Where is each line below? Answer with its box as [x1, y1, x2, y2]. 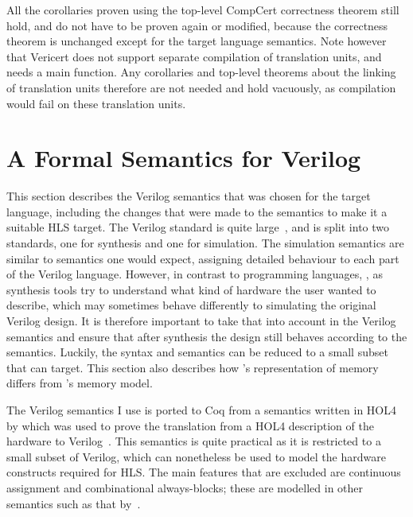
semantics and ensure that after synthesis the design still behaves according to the [6, 328, 407, 344]
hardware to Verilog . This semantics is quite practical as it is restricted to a [6, 433, 381, 449]
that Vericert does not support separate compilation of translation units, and [6, 48, 382, 64]
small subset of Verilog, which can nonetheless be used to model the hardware [6, 448, 386, 465]
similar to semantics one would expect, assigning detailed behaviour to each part [6, 250, 399, 266]
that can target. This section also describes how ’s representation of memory [6, 359, 379, 375]
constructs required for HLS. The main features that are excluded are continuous [6, 464, 401, 480]
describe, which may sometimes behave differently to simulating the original [6, 297, 376, 313]
